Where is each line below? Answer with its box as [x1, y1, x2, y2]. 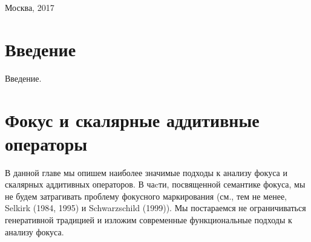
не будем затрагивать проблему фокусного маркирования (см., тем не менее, [5, 189, 287, 202]
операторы [5, 131, 88, 155]
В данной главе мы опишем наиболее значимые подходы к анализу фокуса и [5, 166, 287, 178]
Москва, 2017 [5, 1, 54, 13]
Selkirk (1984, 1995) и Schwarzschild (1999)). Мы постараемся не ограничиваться [5, 201, 306, 214]
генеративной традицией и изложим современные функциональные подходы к [5, 214, 292, 226]
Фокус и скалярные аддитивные [5, 107, 260, 132]
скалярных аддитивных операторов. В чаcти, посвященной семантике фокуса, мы [5, 178, 306, 191]
